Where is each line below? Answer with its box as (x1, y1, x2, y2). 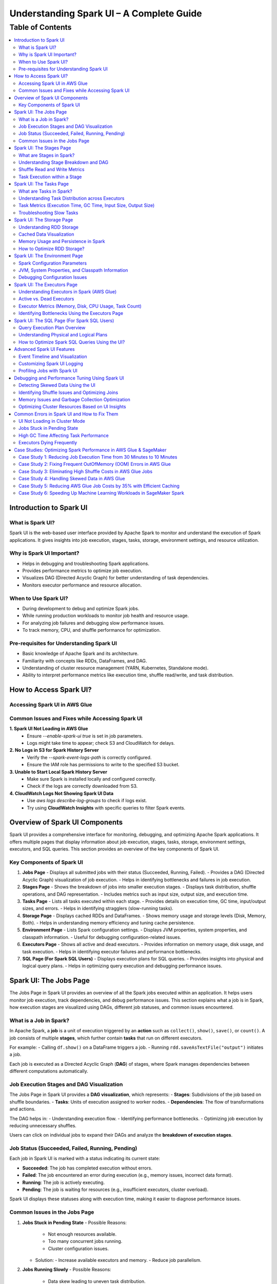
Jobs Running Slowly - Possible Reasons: (22, 1267, 111, 1273)
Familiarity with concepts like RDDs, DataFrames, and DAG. (22, 657, 147, 664)
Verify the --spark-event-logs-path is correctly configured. (27, 754, 152, 760)
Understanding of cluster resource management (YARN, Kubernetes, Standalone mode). (22, 665, 209, 671)
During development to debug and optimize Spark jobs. (22, 606, 140, 611)
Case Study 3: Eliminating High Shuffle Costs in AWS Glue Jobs (18, 468, 153, 475)
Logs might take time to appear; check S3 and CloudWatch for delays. (27, 740, 175, 746)
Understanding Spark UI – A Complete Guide (9, 8, 202, 19)
